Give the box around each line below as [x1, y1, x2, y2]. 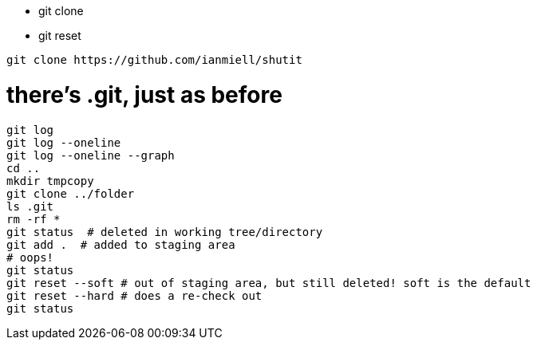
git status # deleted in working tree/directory [6, 225, 323, 238]
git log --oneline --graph [6, 148, 175, 162]
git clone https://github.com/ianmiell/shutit [6, 53, 302, 66]
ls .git [6, 199, 54, 213]
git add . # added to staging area [6, 238, 235, 251]
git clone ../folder [6, 187, 135, 200]
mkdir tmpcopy [6, 174, 94, 187]
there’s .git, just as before [6, 81, 282, 108]
